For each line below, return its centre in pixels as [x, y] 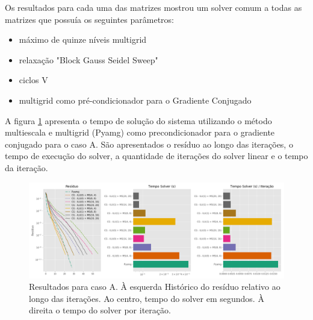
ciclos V [33, 80]
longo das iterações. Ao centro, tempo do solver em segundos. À [147, 298]
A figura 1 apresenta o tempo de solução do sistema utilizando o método [138, 120]
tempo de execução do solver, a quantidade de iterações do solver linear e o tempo [156, 156]
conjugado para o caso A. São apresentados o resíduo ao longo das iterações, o [149, 144]
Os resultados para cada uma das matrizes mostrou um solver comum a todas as [153, 7]
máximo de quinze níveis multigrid [83, 39]
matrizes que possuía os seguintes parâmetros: [90, 19]
